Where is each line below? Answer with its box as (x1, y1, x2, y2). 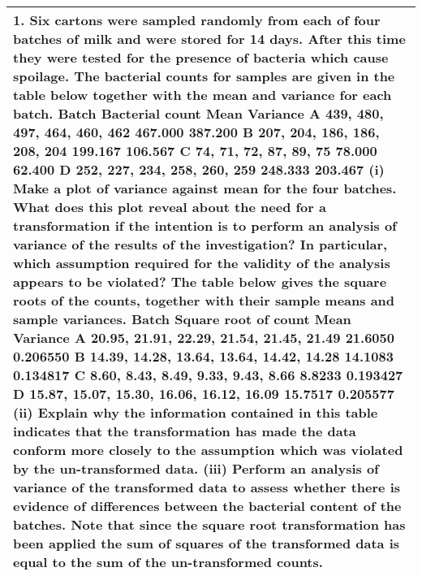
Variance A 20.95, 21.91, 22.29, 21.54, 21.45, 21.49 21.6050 (13, 328, 394, 347)
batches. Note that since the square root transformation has (13, 515, 406, 534)
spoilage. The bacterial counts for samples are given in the (13, 67, 395, 85)
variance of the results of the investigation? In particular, (13, 235, 388, 253)
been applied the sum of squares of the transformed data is (13, 534, 400, 552)
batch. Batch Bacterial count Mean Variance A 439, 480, (13, 104, 384, 123)
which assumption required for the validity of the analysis (13, 253, 390, 272)
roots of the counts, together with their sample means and (13, 291, 395, 310)
